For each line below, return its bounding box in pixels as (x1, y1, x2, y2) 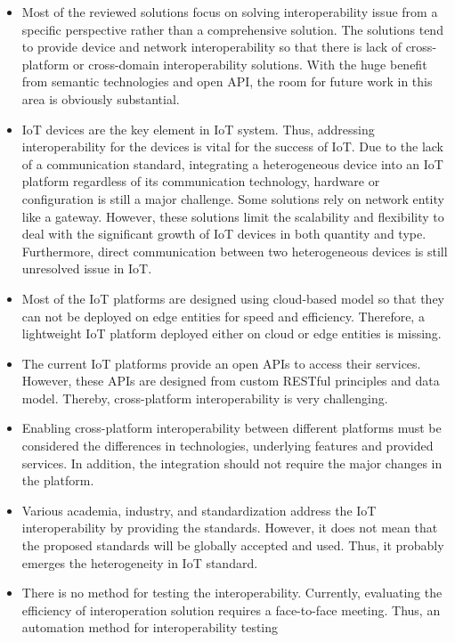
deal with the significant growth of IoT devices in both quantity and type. (21, 224, 427, 243)
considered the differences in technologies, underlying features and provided (21, 436, 434, 455)
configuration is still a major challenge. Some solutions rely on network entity (21, 189, 444, 207)
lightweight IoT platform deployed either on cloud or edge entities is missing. (21, 324, 442, 343)
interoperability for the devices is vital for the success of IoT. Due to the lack (21, 137, 443, 156)
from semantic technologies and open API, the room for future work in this (21, 72, 433, 91)
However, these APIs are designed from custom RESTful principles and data (21, 371, 440, 390)
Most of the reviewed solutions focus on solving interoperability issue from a (21, 3, 438, 20)
